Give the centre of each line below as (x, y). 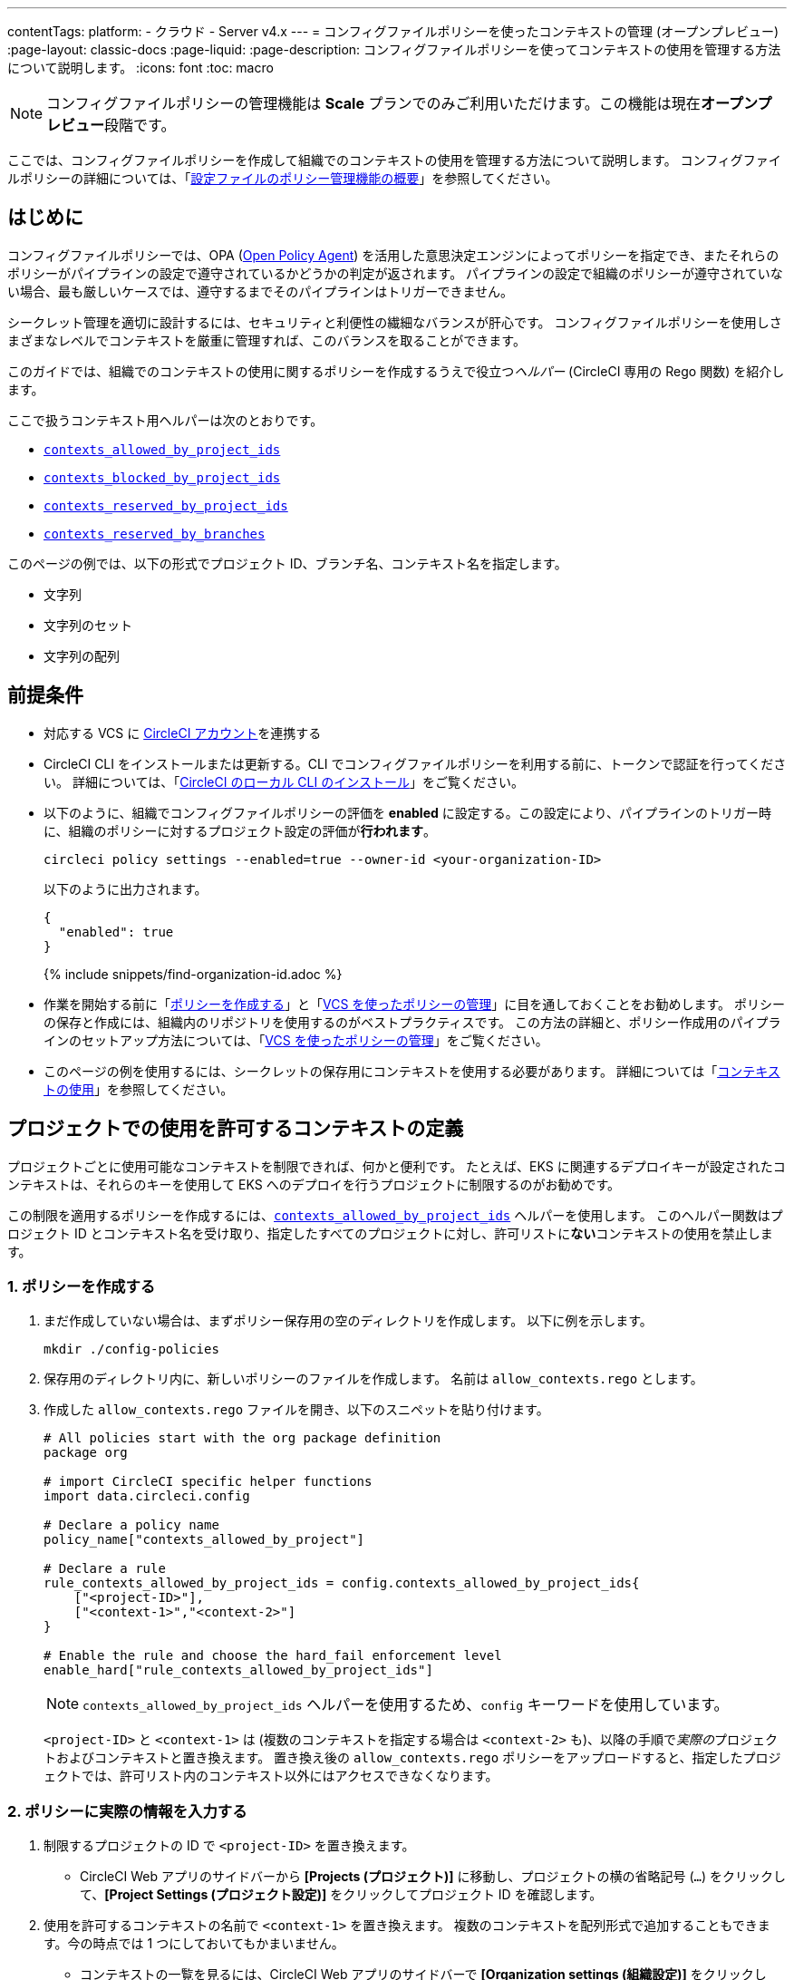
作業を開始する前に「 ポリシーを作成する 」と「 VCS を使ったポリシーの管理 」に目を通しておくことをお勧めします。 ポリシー (415, 1004)
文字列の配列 (82, 655)
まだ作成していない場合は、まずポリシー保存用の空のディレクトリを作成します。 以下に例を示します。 (348, 1321)
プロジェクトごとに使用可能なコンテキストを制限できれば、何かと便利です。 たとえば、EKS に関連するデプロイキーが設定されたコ (397, 1166)
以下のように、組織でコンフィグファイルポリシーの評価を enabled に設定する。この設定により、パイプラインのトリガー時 (407, 812)
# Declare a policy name (131, 1525)
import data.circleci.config (147, 1496)
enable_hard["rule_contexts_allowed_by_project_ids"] (238, 1670)
